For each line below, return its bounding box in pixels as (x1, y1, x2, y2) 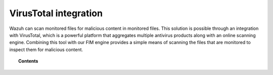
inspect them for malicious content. (9, 46, 83, 53)
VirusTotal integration (9, 8, 103, 19)
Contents (18, 58, 38, 64)
